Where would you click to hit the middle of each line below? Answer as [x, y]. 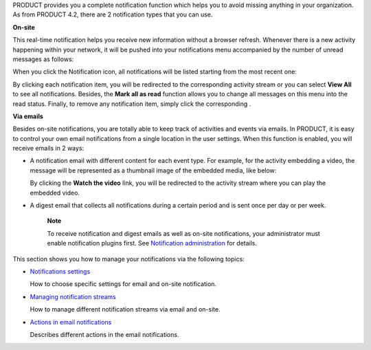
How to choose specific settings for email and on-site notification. [123, 284]
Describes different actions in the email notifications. [104, 334]
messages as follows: [43, 59]
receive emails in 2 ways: [48, 149]
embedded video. [55, 193]
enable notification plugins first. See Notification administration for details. [152, 243]
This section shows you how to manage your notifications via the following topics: [129, 259]
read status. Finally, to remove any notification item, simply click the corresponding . [132, 104]
